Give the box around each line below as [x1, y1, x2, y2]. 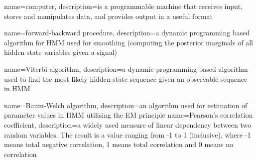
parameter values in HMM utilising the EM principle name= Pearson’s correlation [4, 110, 253, 120]
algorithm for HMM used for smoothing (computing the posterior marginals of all [4, 37, 253, 47]
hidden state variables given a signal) [4, 47, 117, 57]
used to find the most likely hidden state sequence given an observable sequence [4, 73, 248, 84]
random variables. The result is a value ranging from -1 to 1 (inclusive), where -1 [4, 129, 251, 140]
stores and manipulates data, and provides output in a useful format [4, 10, 213, 21]
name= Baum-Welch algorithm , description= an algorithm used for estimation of [4, 100, 248, 110]
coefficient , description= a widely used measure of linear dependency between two [4, 119, 252, 130]
